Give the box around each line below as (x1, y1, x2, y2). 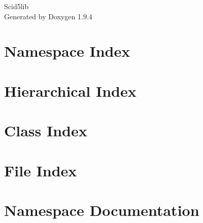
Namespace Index (4, 41, 130, 61)
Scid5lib (4, 1, 29, 11)
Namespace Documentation (4, 199, 199, 220)
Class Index (4, 120, 87, 141)
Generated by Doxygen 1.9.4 (4, 11, 92, 21)
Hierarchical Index (4, 80, 137, 101)
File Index (4, 160, 77, 180)
